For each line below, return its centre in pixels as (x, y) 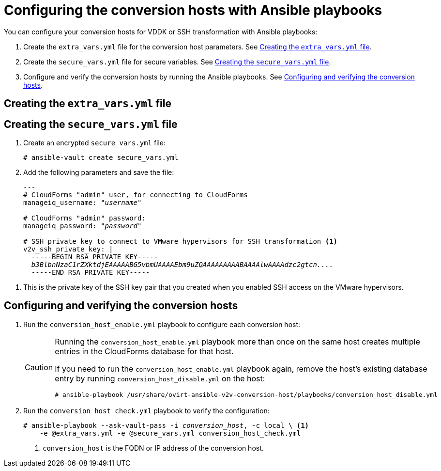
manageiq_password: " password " (83, 226)
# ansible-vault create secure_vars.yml (101, 158)
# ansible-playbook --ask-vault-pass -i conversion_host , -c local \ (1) (166, 425)
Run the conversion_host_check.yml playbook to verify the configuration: (146, 410)
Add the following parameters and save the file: (99, 173)
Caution (39, 368)
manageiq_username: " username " (83, 203)
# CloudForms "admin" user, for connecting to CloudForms (136, 195)
